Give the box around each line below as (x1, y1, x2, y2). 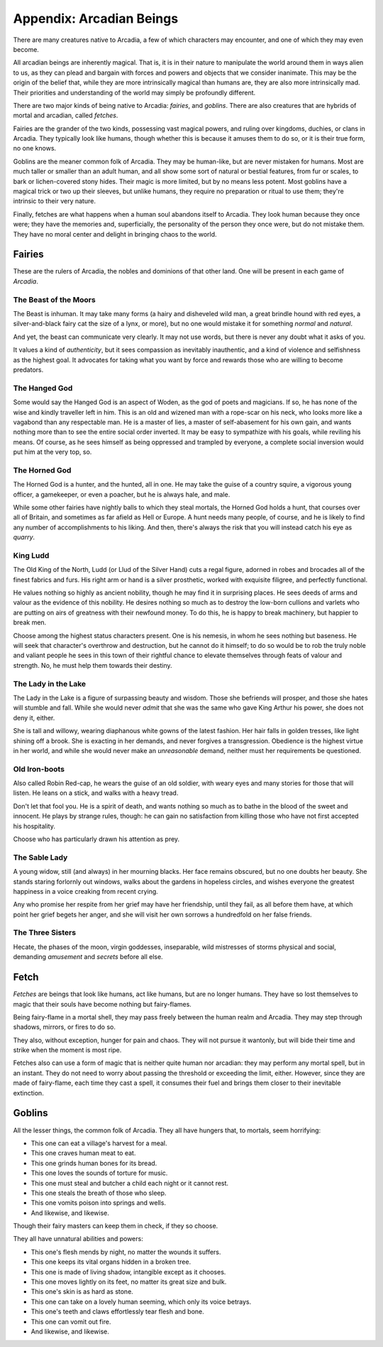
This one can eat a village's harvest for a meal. (30, 1139, 167, 1147)
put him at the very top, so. (13, 448, 92, 456)
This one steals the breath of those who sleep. (30, 1189, 167, 1197)
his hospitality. (13, 821, 56, 831)
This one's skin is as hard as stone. (30, 1287, 134, 1296)
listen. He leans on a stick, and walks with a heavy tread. (13, 789, 179, 797)
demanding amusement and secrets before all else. (13, 953, 163, 961)
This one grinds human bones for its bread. (30, 1159, 157, 1167)
